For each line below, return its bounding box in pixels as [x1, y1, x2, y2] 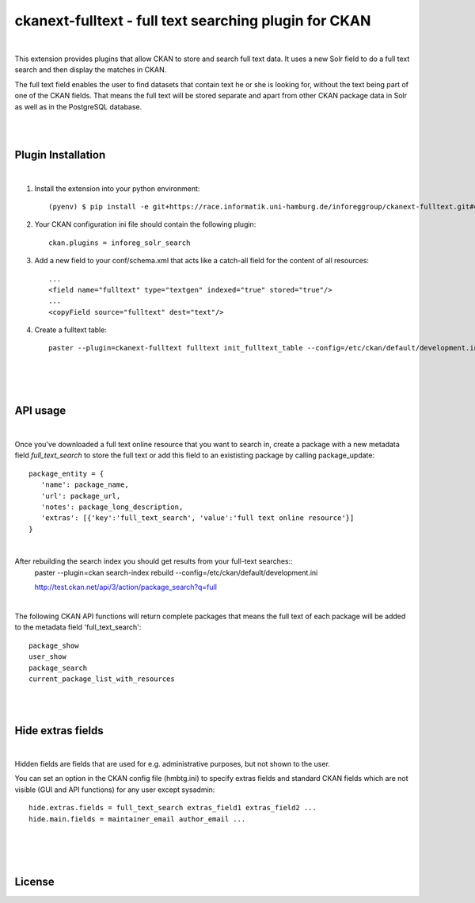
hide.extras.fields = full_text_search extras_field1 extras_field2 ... [28, 803, 317, 813]
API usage [14, 404, 66, 418]
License [14, 874, 55, 888]
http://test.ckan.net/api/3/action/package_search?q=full [34, 583, 218, 592]
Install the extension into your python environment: [34, 183, 200, 193]
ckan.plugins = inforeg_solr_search [48, 238, 191, 247]
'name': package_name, [40, 480, 130, 489]
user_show [28, 652, 66, 661]
